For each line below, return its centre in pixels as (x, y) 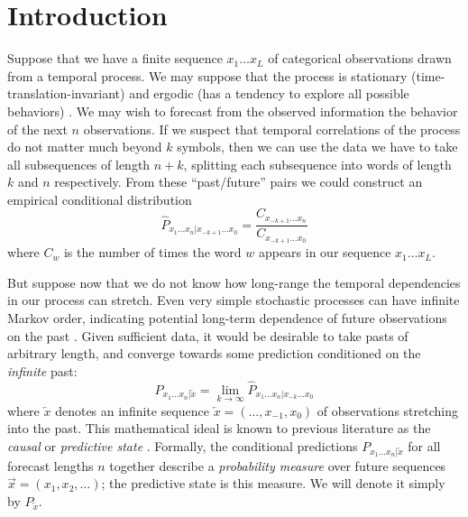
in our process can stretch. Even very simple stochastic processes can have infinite (234, 300)
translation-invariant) (66, 93)
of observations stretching (387, 410)
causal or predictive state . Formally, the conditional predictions (183, 446)
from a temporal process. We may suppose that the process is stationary (207, 75)
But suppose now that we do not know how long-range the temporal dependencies (234, 282)
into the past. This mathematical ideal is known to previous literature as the (219, 428)
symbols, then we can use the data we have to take (317, 147)
